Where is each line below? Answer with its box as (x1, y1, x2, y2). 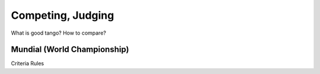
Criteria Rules (11, 60, 44, 67)
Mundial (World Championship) (11, 45, 130, 55)
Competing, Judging (11, 9, 114, 22)
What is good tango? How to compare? (11, 29, 107, 36)
